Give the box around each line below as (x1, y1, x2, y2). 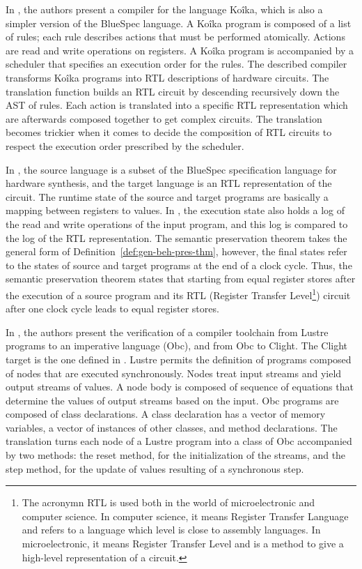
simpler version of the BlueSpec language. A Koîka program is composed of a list (6, 15, 352, 30)
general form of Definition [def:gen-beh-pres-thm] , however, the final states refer (6, 244, 347, 259)
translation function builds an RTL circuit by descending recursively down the (6, 84, 340, 98)
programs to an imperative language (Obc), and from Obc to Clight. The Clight (6, 338, 348, 353)
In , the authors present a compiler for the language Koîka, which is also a (6, 2, 323, 16)
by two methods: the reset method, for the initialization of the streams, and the (6, 448, 346, 462)
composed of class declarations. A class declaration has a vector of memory (6, 407, 326, 421)
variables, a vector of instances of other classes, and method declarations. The (6, 420, 338, 434)
